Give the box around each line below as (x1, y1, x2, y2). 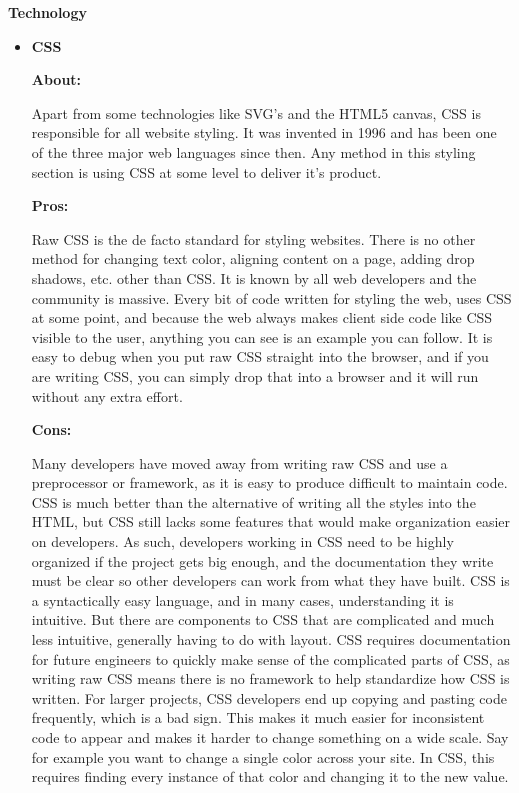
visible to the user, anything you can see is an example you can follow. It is (31, 326, 493, 347)
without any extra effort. (31, 385, 183, 406)
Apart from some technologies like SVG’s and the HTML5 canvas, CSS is (31, 102, 481, 123)
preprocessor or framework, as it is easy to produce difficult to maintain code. (31, 472, 508, 493)
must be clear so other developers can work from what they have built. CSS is (31, 570, 510, 591)
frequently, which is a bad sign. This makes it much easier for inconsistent (31, 707, 485, 728)
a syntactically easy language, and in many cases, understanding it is (31, 589, 454, 610)
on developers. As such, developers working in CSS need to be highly (31, 531, 454, 552)
